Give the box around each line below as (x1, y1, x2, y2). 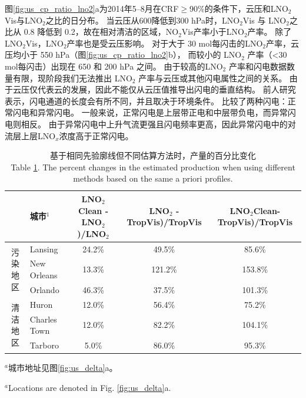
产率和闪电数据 (228, 60, 287, 72)
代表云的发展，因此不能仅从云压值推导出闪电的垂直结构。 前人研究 (37, 83, 296, 96)
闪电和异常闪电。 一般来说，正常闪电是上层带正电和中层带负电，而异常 (12, 106, 288, 119)
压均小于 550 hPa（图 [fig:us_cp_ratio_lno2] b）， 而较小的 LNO (5, 48, 242, 61)
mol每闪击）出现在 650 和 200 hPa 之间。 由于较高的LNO (5, 60, 223, 72)
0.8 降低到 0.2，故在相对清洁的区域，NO (24, 25, 179, 38)
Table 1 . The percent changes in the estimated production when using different (11, 160, 295, 173)
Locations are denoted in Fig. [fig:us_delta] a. (8, 381, 171, 393)
